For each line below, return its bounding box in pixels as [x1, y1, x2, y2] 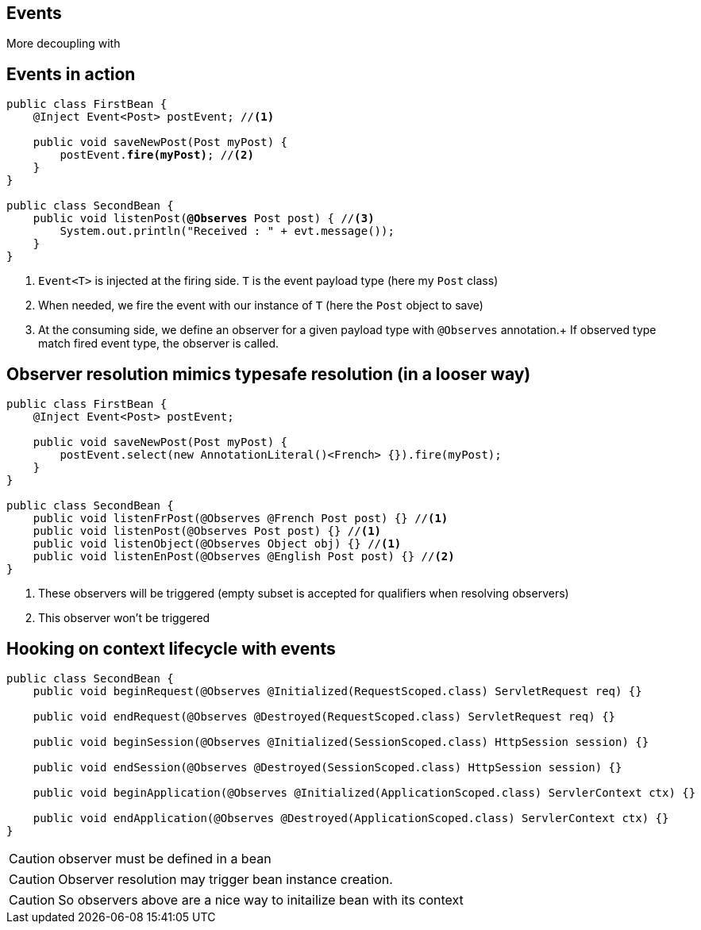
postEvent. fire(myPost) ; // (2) [60, 148, 254, 162]
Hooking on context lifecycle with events [6, 638, 336, 659]
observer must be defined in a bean [58, 850, 272, 867]
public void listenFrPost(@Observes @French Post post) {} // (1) [33, 512, 449, 525]
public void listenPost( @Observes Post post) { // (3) [33, 212, 375, 225]
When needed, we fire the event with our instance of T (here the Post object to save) [38, 298, 483, 313]
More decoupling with [6, 37, 121, 51]
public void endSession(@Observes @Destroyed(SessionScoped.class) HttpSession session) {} [33, 760, 622, 774]
